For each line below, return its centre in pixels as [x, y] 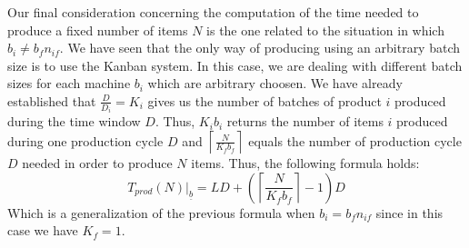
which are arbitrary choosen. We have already [275, 83]
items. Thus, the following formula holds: [305, 163]
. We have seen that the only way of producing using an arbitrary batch [260, 48]
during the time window [74, 121]
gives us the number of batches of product [264, 100]
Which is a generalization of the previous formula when [161, 212]
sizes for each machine [69, 83]
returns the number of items [305, 121]
